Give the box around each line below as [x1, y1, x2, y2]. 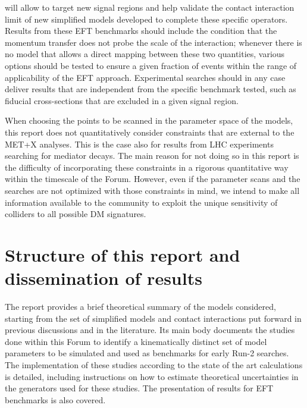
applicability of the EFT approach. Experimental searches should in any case [5, 71, 286, 83]
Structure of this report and [5, 242, 240, 266]
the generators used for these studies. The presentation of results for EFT [5, 382, 274, 394]
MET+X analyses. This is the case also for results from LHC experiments [5, 137, 274, 150]
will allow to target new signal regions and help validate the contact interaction [5, 1, 295, 13]
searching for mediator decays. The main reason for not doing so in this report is [5, 149, 299, 162]
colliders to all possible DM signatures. [5, 208, 146, 220]
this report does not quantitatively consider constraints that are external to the [5, 125, 295, 138]
